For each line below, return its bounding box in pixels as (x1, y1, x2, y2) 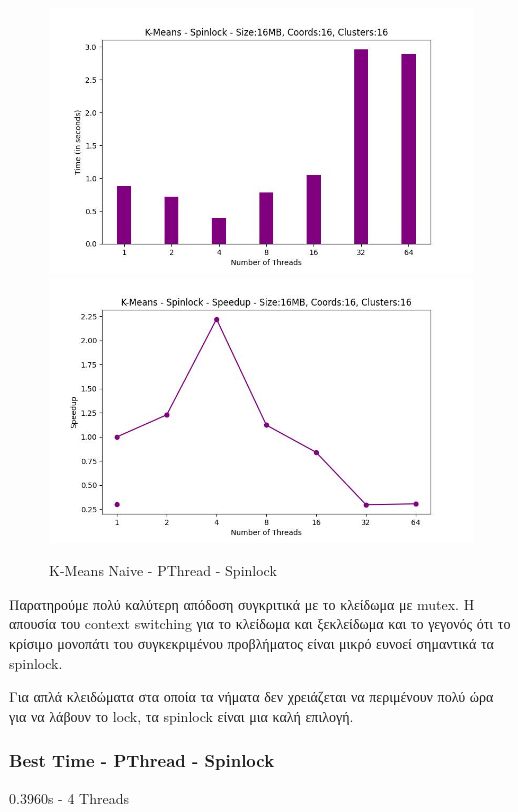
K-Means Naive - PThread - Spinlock (49, 560, 277, 581)
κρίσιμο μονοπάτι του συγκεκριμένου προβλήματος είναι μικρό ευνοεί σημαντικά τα (9, 632, 494, 653)
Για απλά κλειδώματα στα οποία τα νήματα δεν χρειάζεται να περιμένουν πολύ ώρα (9, 686, 494, 707)
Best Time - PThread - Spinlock (9, 748, 275, 773)
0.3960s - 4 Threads (9, 787, 129, 808)
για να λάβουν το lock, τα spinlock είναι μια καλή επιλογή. (9, 705, 354, 726)
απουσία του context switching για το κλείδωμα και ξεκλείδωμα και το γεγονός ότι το (9, 613, 511, 634)
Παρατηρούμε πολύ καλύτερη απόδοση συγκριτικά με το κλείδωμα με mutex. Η (9, 593, 475, 614)
